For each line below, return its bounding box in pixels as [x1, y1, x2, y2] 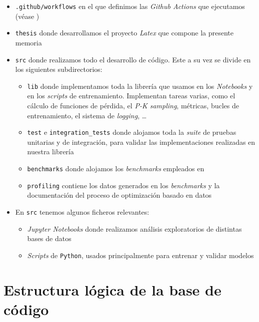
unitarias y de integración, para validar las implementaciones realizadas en [27, 136, 255, 147]
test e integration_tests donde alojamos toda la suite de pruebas [27, 127, 236, 137]
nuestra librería [27, 146, 74, 157]
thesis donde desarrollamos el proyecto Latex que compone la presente [15, 27, 234, 38]
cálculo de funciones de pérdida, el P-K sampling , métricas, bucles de [27, 100, 239, 110]
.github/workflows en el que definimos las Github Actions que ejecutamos [15, 1, 245, 11]
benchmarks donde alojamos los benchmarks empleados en [27, 163, 204, 174]
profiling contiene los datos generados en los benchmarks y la [27, 180, 220, 190]
